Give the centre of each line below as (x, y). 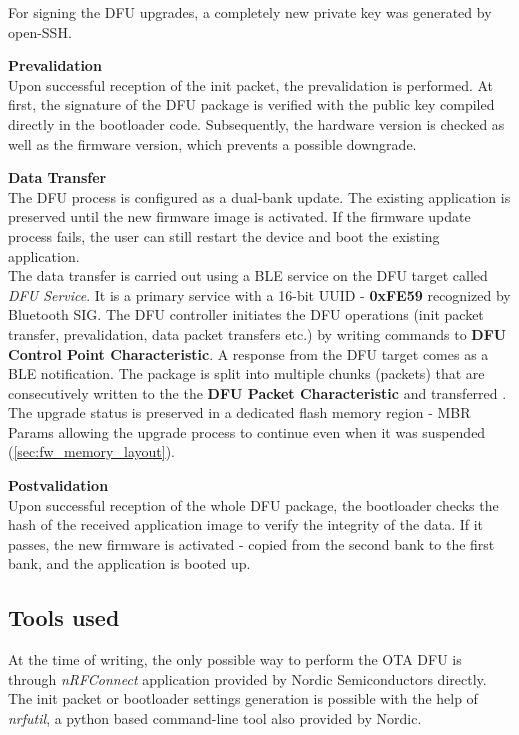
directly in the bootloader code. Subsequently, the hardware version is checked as (256, 123)
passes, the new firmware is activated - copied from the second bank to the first (251, 543)
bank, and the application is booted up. (129, 563)
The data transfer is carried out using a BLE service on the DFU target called (248, 275)
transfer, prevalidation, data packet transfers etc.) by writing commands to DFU (257, 333)
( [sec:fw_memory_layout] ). (91, 451)
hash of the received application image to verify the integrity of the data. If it (246, 524)
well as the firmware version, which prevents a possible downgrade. (212, 143)
